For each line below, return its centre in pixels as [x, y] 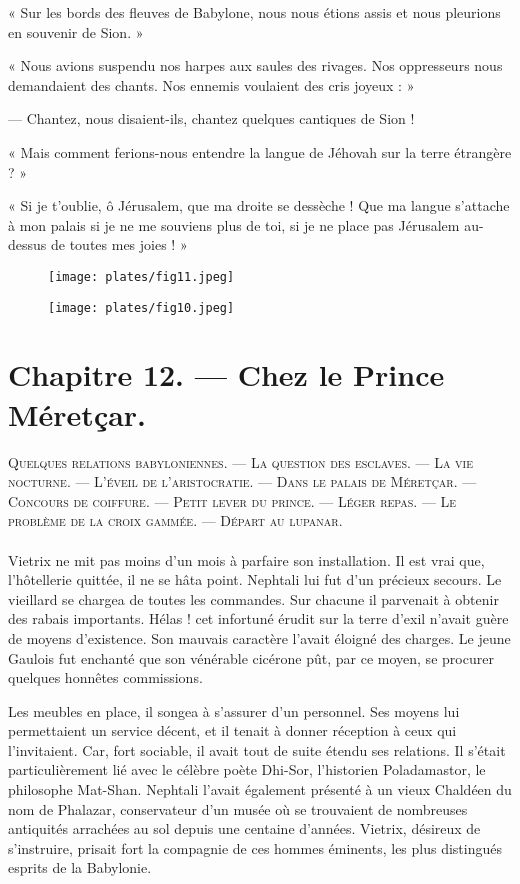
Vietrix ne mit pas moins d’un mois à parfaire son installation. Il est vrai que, [246, 559]
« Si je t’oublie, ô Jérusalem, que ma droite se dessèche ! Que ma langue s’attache [259, 205]
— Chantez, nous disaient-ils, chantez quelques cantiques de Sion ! [211, 118]
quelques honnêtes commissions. [105, 677]
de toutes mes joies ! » [119, 244]
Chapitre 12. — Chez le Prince [226, 374]
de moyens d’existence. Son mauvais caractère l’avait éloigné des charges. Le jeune [259, 637]
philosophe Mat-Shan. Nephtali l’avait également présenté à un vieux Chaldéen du [260, 789]
